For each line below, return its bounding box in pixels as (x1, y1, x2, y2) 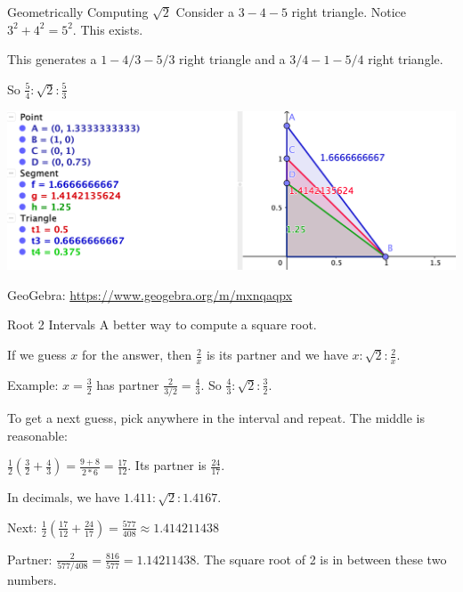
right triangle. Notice (291, 3, 406, 20)
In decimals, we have (7, 488, 120, 507)
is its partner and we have (206, 345, 348, 364)
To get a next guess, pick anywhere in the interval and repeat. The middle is (7, 409, 425, 427)
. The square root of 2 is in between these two (196, 549, 447, 568)
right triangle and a (179, 50, 286, 69)
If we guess (7, 345, 67, 364)
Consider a (175, 3, 234, 20)
